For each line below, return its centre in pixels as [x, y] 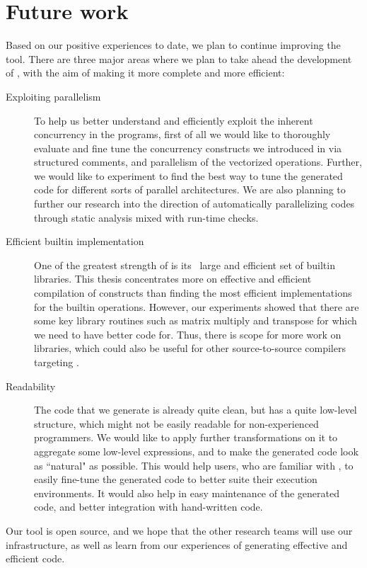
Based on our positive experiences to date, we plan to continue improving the [173, 45]
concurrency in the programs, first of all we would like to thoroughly [182, 134]
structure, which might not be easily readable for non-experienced [176, 423]
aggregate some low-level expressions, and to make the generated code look [196, 451]
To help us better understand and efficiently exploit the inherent [174, 120]
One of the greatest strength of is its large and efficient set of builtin [185, 265]
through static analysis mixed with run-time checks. [146, 217]
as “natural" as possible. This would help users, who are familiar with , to [194, 465]
